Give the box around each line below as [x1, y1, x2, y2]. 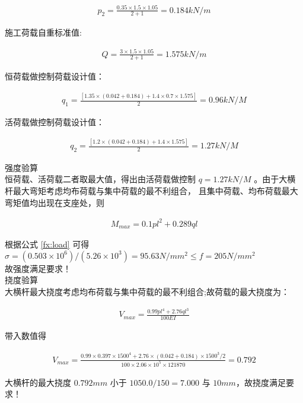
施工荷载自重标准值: [5, 26, 82, 39]
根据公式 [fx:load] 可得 [5, 238, 90, 250]
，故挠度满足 [235, 376, 286, 388]
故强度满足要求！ [5, 262, 71, 274]
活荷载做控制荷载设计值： [5, 116, 104, 128]
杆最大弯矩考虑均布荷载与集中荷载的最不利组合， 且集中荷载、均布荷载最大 [5, 185, 298, 196]
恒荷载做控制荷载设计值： [5, 70, 104, 82]
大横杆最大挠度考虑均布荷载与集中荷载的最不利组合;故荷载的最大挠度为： [5, 285, 289, 297]
